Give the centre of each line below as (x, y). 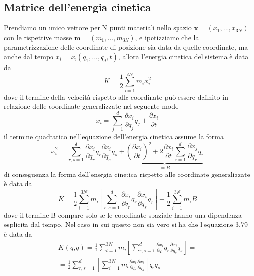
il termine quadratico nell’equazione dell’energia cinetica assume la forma (114, 137)
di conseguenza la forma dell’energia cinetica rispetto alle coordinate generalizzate (127, 174)
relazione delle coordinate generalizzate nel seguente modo (91, 106)
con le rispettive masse (38, 37)
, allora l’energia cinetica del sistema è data (183, 56)
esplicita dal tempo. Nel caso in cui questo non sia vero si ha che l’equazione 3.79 (126, 224)
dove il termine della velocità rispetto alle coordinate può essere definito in (116, 96)
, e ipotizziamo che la (167, 37)
